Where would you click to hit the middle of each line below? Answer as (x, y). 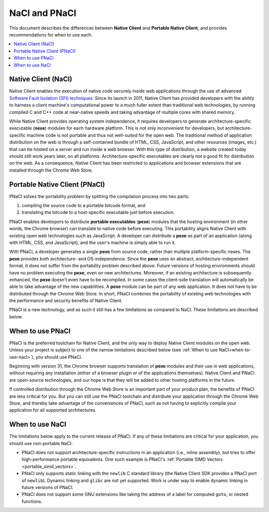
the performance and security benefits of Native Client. (66, 301)
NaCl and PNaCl (43, 13)
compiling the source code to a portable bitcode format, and (83, 205)
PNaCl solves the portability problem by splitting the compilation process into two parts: (99, 196)
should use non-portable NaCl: (41, 443)
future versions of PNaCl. (48, 487)
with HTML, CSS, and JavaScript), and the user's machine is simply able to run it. (93, 243)
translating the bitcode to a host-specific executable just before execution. (98, 213)
